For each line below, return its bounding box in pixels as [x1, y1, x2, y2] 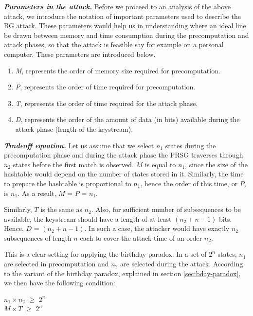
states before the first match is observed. [13, 159, 134, 169]
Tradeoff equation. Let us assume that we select [4, 140, 154, 150]
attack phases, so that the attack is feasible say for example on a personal [4, 39, 224, 50]
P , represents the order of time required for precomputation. [15, 82, 196, 92]
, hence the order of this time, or [140, 178, 238, 188]
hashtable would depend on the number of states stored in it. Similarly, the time [4, 169, 244, 179]
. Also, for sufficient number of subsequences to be [91, 204, 241, 214]
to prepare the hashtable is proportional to [4, 178, 131, 188]
